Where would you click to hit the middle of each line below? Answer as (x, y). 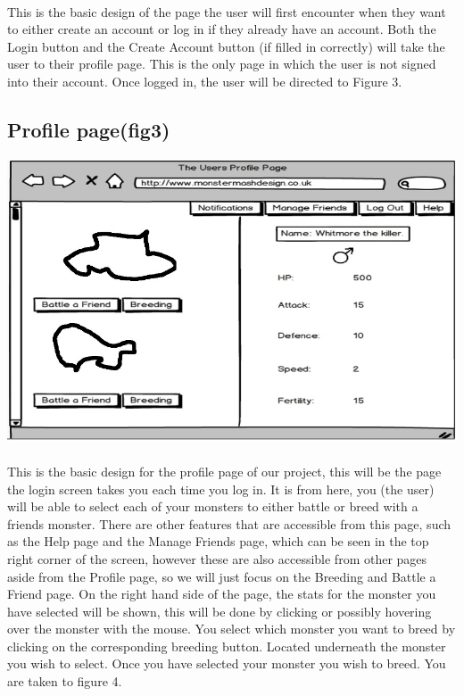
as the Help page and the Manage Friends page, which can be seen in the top (218, 541)
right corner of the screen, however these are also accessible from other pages (217, 558)
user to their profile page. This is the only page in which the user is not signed (222, 64)
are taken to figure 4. (65, 681)
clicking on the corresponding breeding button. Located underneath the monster (227, 646)
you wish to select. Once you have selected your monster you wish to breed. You (227, 663)
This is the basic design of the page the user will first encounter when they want (227, 11)
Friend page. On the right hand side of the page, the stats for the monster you (222, 594)
